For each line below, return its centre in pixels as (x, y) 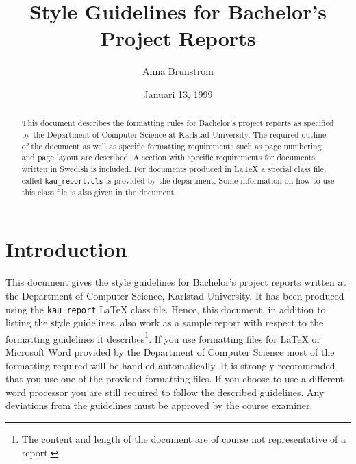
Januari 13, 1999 (178, 94)
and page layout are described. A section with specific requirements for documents (168, 157)
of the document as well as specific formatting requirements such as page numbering (171, 146)
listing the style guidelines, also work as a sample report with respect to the (165, 322)
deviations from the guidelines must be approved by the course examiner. (159, 405)
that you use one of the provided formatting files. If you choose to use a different (175, 379)
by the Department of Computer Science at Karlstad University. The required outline (174, 134)
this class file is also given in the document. (99, 192)
